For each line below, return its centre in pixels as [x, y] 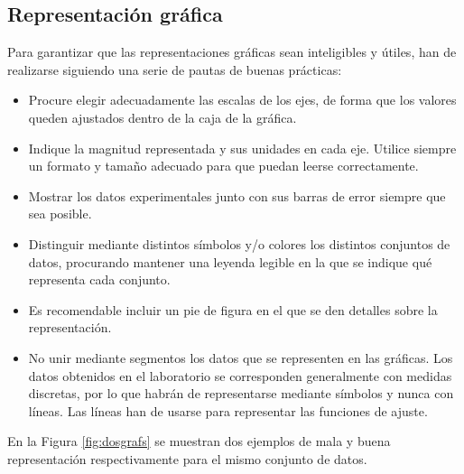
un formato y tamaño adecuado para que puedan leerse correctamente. [223, 166]
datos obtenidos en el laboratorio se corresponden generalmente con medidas [240, 375]
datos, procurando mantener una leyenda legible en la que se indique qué [230, 261]
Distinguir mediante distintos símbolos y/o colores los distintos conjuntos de [239, 243]
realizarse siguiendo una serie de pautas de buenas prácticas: [175, 69]
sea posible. [60, 214]
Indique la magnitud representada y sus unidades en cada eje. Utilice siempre [242, 148]
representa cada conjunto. [99, 279]
